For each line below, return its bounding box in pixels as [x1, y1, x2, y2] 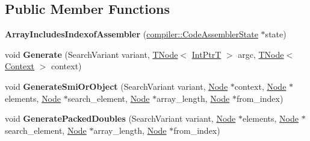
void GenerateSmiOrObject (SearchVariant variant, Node [5, 80, 228, 92]
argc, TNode [238, 48, 284, 60]
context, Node [234, 80, 287, 92]
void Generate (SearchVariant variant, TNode [5, 48, 178, 60]
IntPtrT [191, 48, 222, 60]
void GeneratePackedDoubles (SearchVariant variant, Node [5, 112, 236, 125]
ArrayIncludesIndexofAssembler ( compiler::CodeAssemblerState [5, 28, 258, 40]
